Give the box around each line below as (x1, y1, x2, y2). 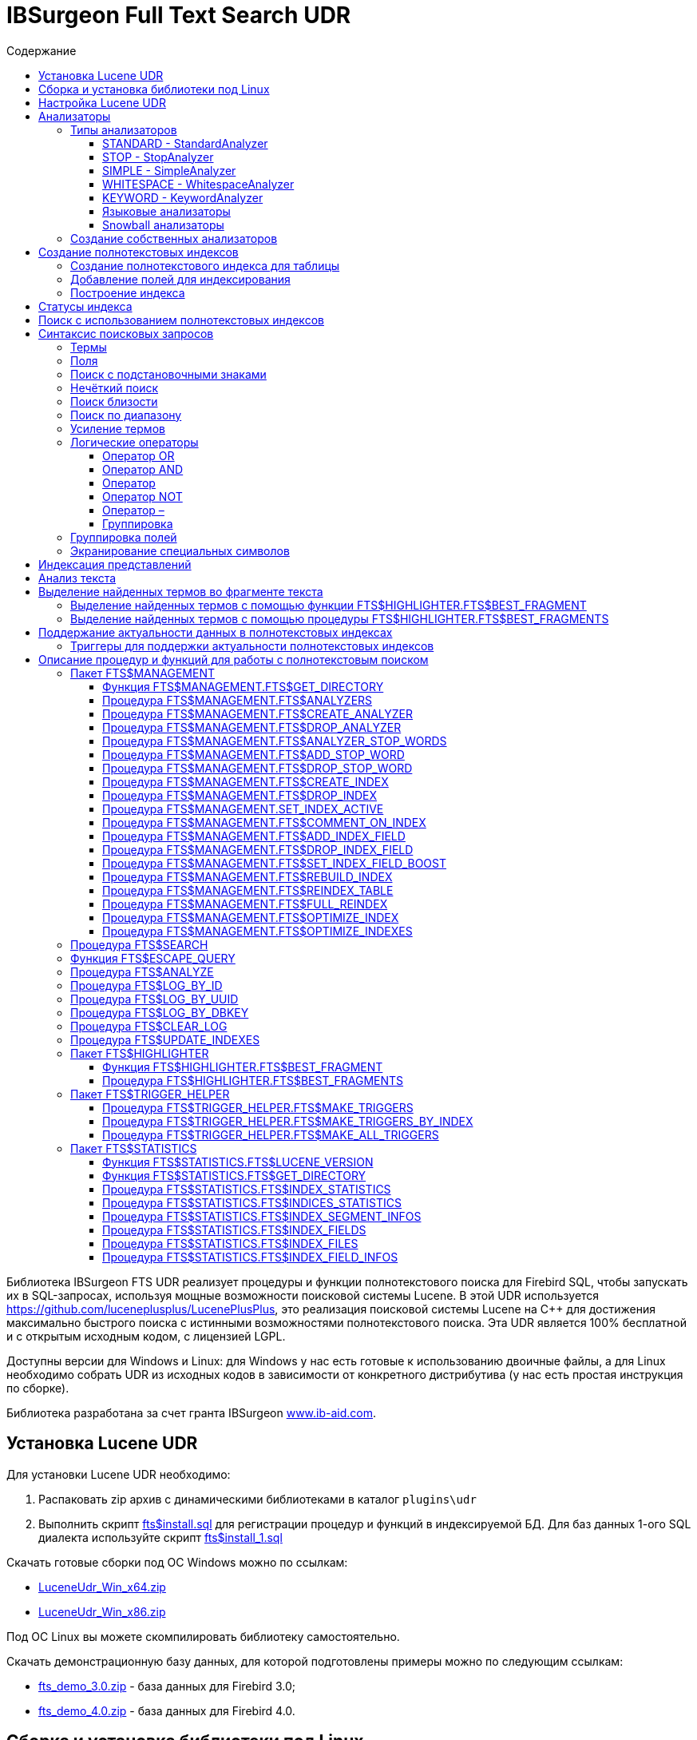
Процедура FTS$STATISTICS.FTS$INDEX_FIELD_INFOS (102, 1249, 398, 1264)
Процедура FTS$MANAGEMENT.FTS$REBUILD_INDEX (102, 869, 393, 884)
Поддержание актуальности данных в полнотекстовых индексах (38, 625, 393, 639)
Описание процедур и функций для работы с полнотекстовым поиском (38, 652, 429, 666)
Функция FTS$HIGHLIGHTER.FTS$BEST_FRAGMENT (102, 1059, 383, 1074)
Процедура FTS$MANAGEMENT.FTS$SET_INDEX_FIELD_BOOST (102, 856, 447, 870)
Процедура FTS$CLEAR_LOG (70, 1019, 228, 1033)
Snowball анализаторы (102, 217, 224, 232)
